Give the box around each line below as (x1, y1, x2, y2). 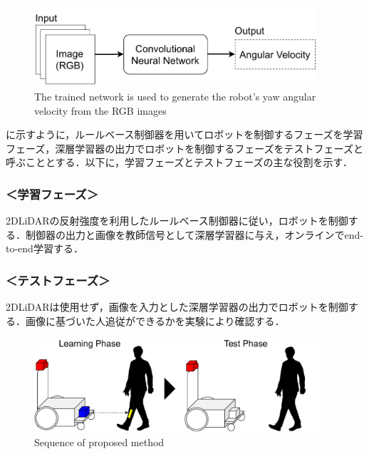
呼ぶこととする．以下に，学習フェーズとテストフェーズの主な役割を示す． (6, 155, 353, 170)
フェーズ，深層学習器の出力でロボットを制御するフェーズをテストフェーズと (6, 140, 363, 155)
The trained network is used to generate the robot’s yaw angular (34, 88, 316, 103)
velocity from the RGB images (34, 103, 167, 118)
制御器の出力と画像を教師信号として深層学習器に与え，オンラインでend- (25, 227, 364, 242)
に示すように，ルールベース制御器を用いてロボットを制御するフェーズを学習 (6, 127, 363, 142)
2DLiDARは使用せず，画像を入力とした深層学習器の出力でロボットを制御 (6, 299, 348, 314)
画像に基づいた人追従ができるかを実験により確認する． (25, 313, 285, 328)
